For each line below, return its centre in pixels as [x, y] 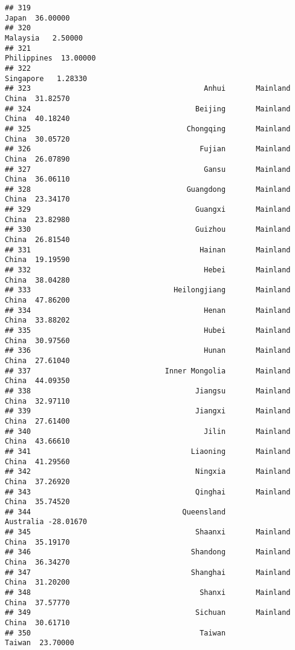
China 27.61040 [37, 360]
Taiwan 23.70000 [40, 643]
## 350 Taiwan [115, 633]
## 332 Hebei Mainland [148, 270]
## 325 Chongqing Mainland [148, 129]
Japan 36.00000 [37, 18]
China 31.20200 [37, 583]
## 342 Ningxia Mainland [148, 472]
